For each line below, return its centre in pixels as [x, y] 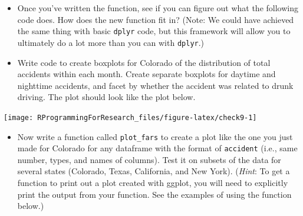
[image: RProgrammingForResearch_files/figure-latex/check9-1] [130, 117]
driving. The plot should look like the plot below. [106, 97]
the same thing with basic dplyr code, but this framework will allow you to [154, 31]
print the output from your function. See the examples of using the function [154, 194]
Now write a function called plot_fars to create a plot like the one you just [155, 136]
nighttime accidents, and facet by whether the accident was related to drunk [155, 85]
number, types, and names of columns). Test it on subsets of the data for [149, 159]
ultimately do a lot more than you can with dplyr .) [111, 42]
